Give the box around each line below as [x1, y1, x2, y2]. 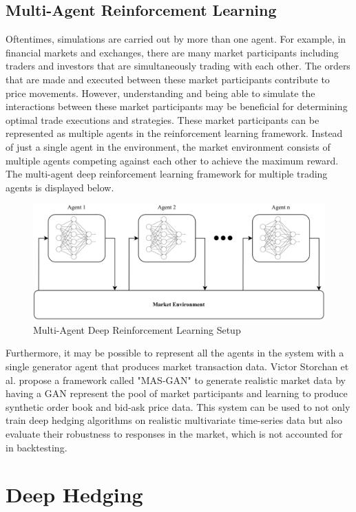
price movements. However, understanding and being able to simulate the [6, 85, 315, 100]
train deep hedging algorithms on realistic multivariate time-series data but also [6, 413, 343, 427]
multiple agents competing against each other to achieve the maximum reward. [6, 153, 339, 167]
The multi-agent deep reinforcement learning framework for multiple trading [6, 167, 328, 181]
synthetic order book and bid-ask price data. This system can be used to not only [6, 399, 350, 414]
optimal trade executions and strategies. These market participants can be [6, 112, 320, 127]
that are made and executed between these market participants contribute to [6, 72, 330, 86]
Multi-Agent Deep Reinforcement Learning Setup [33, 322, 241, 337]
